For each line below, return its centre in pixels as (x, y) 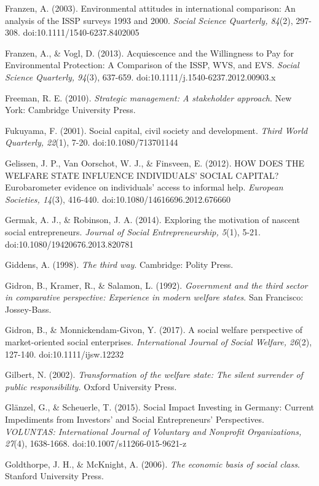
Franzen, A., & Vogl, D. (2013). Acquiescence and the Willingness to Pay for (149, 53)
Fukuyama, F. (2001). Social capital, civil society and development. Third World (156, 130)
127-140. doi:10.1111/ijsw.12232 (65, 354)
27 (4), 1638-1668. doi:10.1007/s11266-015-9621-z (96, 443)
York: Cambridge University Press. (70, 110)
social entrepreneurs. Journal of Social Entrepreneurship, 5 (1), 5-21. (133, 231)
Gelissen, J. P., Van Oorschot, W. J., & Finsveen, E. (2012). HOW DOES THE (155, 163)
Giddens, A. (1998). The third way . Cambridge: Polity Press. (119, 265)
